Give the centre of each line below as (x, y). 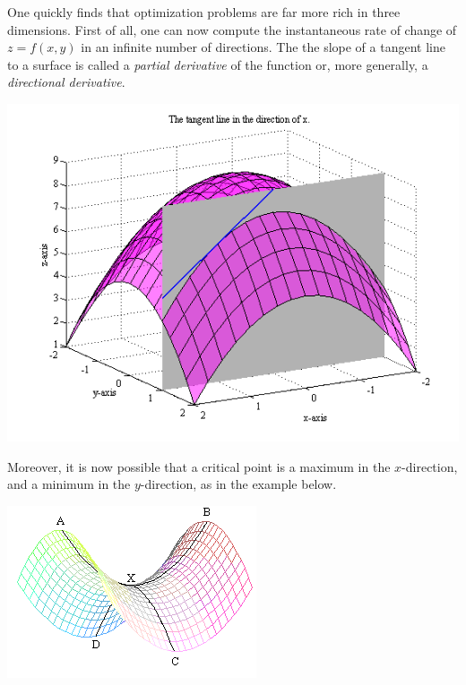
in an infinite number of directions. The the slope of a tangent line (263, 47)
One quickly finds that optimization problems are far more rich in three (204, 12)
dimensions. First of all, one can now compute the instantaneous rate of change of (232, 29)
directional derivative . (66, 82)
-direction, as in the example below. (238, 484)
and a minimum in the (69, 484)
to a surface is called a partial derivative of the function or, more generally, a (218, 64)
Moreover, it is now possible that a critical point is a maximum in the (199, 466)
